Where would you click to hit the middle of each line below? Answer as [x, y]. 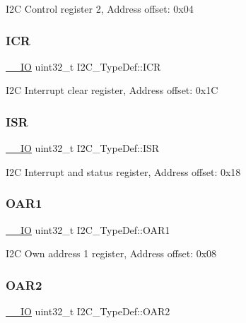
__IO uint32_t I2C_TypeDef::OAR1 [88, 229]
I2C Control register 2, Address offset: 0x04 [100, 8]
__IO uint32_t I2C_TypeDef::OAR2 [88, 311]
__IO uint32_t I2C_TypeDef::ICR [83, 66]
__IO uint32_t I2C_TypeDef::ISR [83, 148]
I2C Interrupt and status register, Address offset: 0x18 [123, 171]
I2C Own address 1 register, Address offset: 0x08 [111, 253]
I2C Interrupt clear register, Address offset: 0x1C [112, 90]
